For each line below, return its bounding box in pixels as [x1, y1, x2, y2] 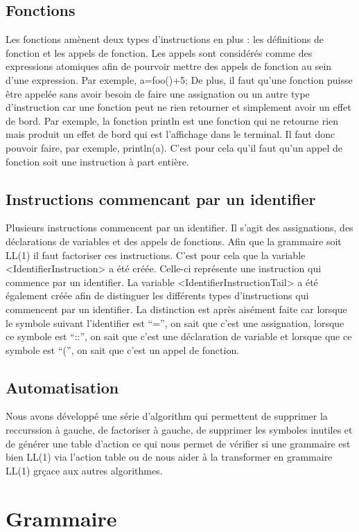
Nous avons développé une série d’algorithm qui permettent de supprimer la [6, 409, 328, 423]
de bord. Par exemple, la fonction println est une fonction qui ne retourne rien [6, 113, 339, 127]
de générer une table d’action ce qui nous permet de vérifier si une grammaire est [6, 436, 351, 450]
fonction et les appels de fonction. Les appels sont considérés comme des [6, 45, 313, 60]
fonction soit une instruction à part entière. [6, 154, 189, 168]
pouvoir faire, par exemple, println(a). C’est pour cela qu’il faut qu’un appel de [6, 140, 343, 154]
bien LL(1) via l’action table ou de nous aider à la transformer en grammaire [6, 450, 333, 464]
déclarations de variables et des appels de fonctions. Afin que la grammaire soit [6, 233, 342, 248]
